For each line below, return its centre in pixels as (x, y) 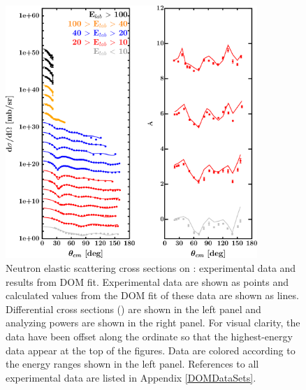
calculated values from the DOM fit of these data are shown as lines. (152, 295)
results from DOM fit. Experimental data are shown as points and (147, 281)
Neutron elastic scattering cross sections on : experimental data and (151, 268)
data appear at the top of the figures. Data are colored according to (151, 350)
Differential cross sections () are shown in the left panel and (133, 309)
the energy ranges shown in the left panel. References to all (132, 364)
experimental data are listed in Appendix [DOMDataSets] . (131, 377)
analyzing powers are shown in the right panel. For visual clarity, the (153, 323)
